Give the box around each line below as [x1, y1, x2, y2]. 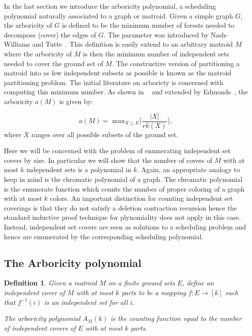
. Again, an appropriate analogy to [137, 164, 240, 175]
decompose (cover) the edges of [4, 29, 96, 39]
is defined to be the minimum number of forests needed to [62, 20, 235, 30]
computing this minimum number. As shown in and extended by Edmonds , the [4, 87, 248, 97]
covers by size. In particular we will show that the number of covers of [4, 155, 212, 165]
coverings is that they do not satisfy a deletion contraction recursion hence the [4, 202, 237, 212]
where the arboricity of [4, 48, 72, 58]
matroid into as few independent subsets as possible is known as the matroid [4, 68, 232, 78]
